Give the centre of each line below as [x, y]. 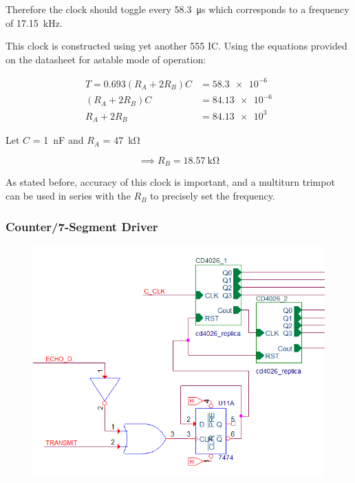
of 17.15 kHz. [34, 22]
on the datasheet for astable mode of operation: [106, 59]
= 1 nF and [58, 140]
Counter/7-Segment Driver [82, 226]
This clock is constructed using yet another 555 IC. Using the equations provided [176, 46]
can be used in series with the [68, 196]
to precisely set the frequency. [213, 196]
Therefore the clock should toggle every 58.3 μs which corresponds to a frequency [177, 9]
